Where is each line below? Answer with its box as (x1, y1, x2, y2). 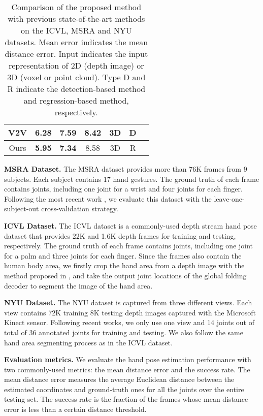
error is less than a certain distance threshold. (4, 404, 147, 414)
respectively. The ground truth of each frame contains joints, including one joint (4, 240, 253, 251)
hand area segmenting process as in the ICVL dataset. (4, 337, 173, 347)
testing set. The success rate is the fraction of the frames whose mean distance (4, 394, 248, 404)
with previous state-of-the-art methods (8, 13, 145, 24)
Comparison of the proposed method (11, 1, 142, 13)
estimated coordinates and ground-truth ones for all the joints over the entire (4, 383, 244, 394)
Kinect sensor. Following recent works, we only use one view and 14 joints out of (4, 317, 254, 328)
